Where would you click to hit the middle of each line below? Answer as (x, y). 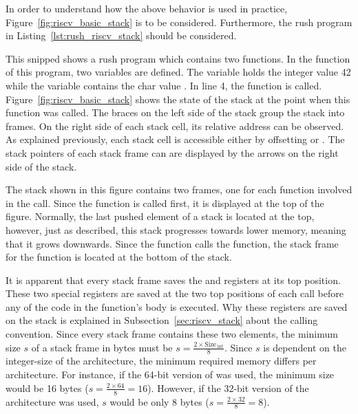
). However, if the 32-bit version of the (228, 388)
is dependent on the (305, 347)
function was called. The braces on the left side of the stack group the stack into (175, 112)
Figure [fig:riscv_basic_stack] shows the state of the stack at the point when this (178, 99)
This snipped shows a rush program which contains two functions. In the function (178, 58)
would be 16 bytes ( (47, 388)
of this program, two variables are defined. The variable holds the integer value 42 (178, 72)
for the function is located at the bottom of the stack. (119, 257)
